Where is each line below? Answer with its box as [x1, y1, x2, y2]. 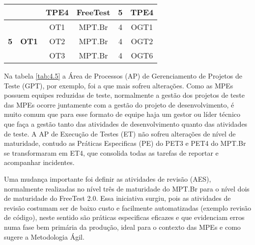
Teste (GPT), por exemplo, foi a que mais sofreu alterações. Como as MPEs [4, 80, 233, 90]
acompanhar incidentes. [4, 157, 75, 167]
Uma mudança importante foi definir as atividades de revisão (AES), [4, 173, 211, 184]
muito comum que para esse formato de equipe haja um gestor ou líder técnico [4, 109, 241, 119]
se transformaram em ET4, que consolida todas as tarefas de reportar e [4, 147, 219, 158]
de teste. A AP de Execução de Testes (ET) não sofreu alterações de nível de [4, 128, 236, 138]
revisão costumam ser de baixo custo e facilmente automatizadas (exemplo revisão [4, 202, 251, 213]
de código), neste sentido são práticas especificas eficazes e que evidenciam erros [4, 212, 245, 222]
